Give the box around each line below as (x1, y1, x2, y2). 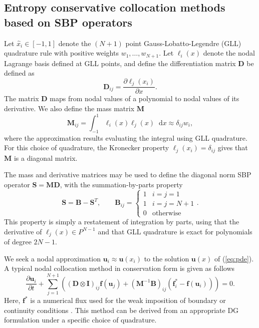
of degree (4, 236, 32, 247)
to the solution (144, 253, 189, 263)
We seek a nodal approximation (4, 253, 101, 263)
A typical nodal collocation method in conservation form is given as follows (4, 263, 235, 273)
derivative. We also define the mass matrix (4, 103, 135, 113)
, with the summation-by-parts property (60, 179, 183, 190)
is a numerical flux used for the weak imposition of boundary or (30, 295, 226, 305)
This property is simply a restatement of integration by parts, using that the (4, 216, 239, 227)
